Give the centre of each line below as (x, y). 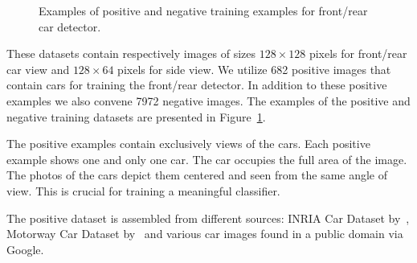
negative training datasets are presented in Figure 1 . (136, 116)
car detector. (70, 26)
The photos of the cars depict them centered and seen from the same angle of (197, 175)
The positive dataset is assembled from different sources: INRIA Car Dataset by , (208, 218)
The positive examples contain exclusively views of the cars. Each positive (188, 144)
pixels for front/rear (358, 53)
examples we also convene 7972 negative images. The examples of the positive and (208, 100)
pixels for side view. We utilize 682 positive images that (254, 69)
